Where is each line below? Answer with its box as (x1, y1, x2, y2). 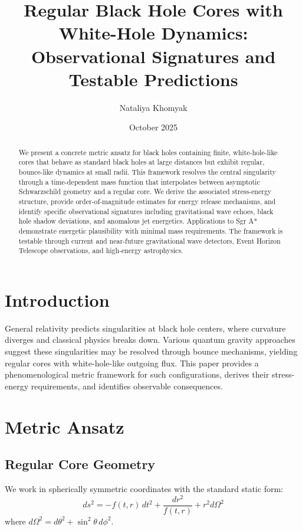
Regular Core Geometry (5, 455, 156, 473)
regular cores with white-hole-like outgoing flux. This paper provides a (5, 356, 259, 369)
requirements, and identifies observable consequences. (31, 379, 223, 392)
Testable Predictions (68, 67, 238, 91)
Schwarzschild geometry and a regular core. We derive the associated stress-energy (18, 186, 272, 196)
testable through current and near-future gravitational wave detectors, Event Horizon (18, 235, 281, 245)
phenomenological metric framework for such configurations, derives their (5, 368, 270, 381)
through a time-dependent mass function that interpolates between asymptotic (18, 176, 260, 186)
